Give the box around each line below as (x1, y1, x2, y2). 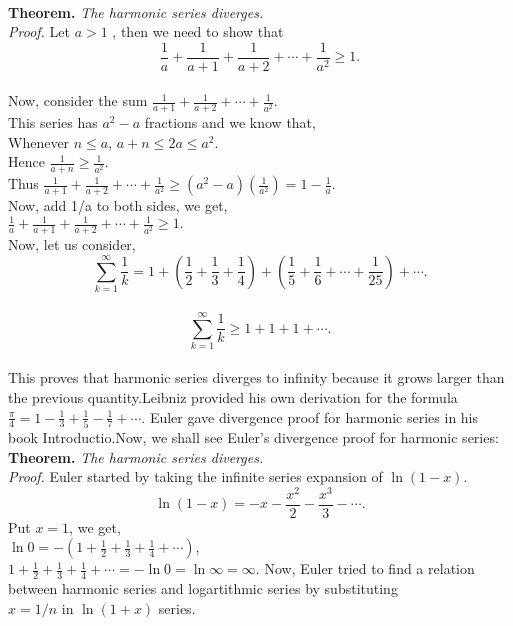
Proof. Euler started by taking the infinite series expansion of (8, 466, 383, 487)
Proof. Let (8, 21, 70, 42)
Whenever (8, 131, 70, 152)
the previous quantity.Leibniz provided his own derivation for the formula (8, 387, 458, 408)
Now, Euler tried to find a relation (264, 558, 475, 579)
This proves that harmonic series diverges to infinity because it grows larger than (8, 367, 505, 388)
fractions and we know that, (144, 112, 316, 133)
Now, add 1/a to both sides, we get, (8, 195, 228, 216)
